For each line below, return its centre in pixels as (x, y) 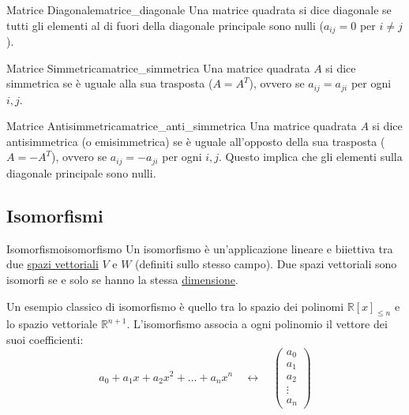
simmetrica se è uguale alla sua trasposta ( (110, 83)
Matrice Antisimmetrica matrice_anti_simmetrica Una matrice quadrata (182, 126)
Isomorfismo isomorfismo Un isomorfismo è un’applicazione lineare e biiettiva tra (200, 248)
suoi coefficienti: (45, 339)
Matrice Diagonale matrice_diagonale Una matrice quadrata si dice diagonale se (199, 9)
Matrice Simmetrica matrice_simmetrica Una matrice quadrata (158, 67)
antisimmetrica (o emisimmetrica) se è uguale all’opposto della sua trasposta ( (196, 141)
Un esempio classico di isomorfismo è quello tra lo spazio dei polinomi (175, 306)
